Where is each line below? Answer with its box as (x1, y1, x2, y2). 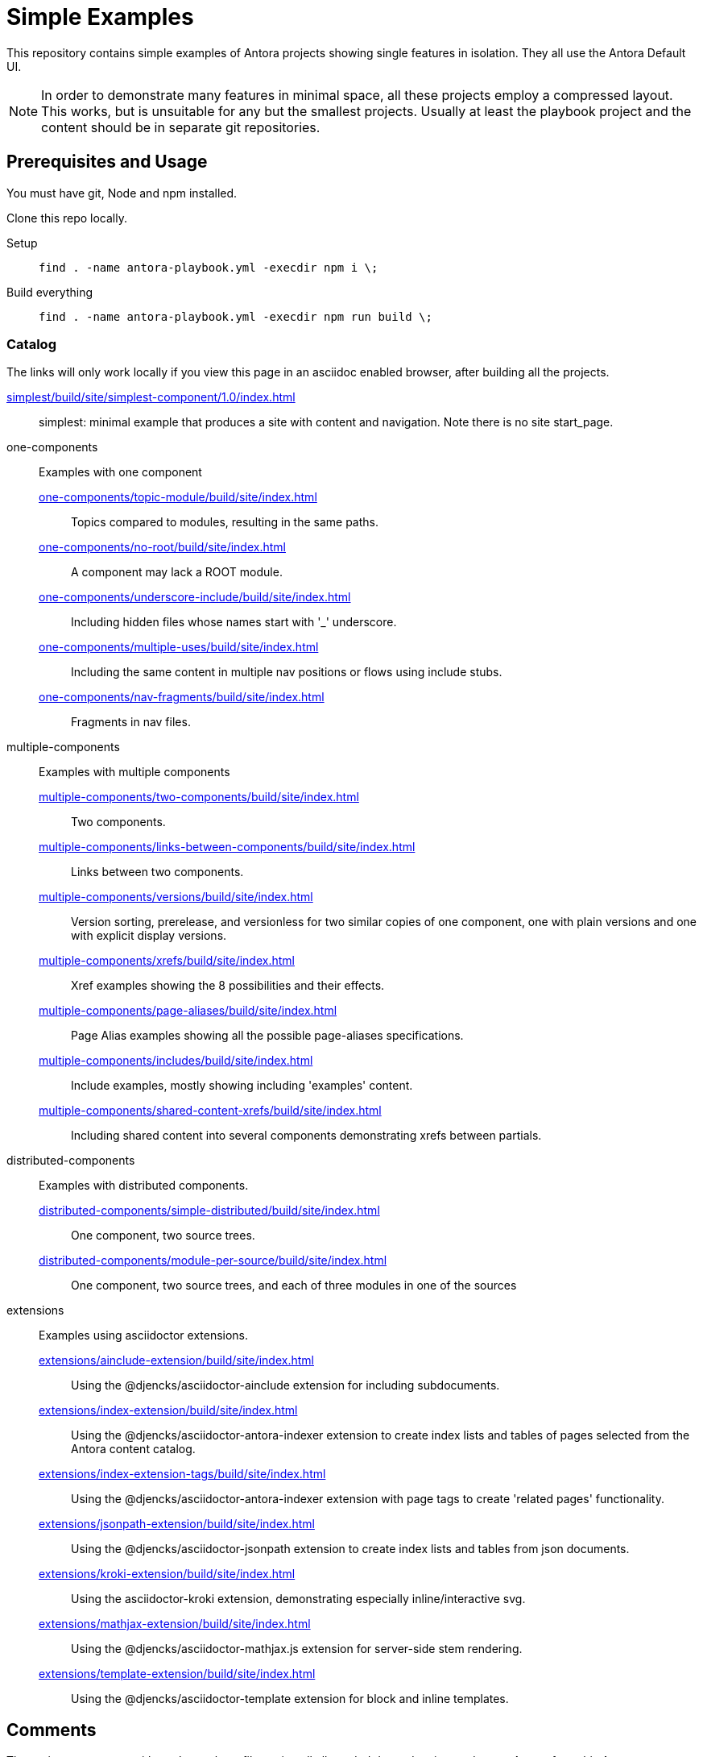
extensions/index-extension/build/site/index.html (39, 1403, 298, 1418)
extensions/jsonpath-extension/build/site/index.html (39, 1517, 315, 1531)
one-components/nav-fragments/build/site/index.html (39, 690, 325, 704)
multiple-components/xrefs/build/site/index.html (39, 953, 295, 968)
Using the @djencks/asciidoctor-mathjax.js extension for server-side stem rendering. (71, 1642, 523, 1656)
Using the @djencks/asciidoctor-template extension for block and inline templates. (71, 1692, 509, 1706)
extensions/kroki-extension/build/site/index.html (39, 1567, 296, 1581)
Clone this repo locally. (6, 210, 127, 225)
